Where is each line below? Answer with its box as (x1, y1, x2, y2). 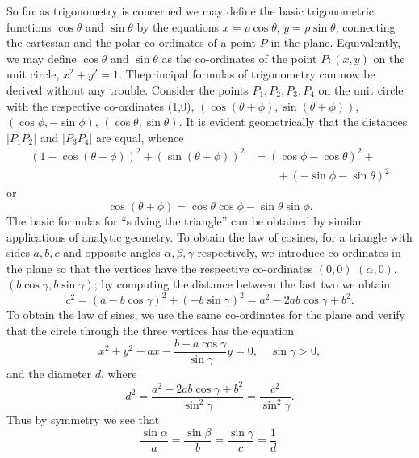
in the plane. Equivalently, (270, 34, 401, 51)
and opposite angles (63, 244, 161, 261)
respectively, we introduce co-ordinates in (197, 244, 401, 261)
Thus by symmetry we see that (6, 411, 160, 428)
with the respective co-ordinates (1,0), (6, 97, 195, 114)
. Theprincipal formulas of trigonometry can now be (119, 65, 375, 82)
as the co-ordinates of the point (161, 49, 317, 66)
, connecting (335, 18, 396, 35)
